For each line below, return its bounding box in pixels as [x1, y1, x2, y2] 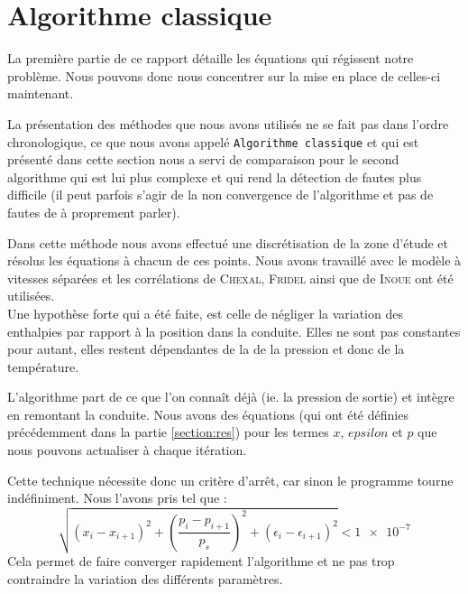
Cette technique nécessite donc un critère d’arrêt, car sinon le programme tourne [7, 470, 454, 489]
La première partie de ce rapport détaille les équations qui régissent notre [7, 49, 414, 68]
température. [7, 357, 79, 376]
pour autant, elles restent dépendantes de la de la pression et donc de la [7, 339, 405, 358]
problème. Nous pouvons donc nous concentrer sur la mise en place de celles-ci [7, 66, 441, 85]
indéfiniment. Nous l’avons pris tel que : [7, 488, 227, 507]
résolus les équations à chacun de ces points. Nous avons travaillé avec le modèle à [7, 251, 462, 270]
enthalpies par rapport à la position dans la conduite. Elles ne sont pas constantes [7, 321, 461, 340]
